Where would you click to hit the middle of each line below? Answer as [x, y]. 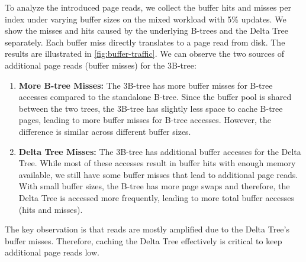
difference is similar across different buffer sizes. [105, 131]
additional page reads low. [52, 252]
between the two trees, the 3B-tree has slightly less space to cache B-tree [151, 108]
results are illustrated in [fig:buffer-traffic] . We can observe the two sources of [145, 54]
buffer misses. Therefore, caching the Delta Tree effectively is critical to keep [144, 240]
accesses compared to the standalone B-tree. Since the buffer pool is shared [155, 97]
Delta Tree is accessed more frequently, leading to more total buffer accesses [156, 197]
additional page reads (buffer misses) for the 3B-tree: [101, 65]
